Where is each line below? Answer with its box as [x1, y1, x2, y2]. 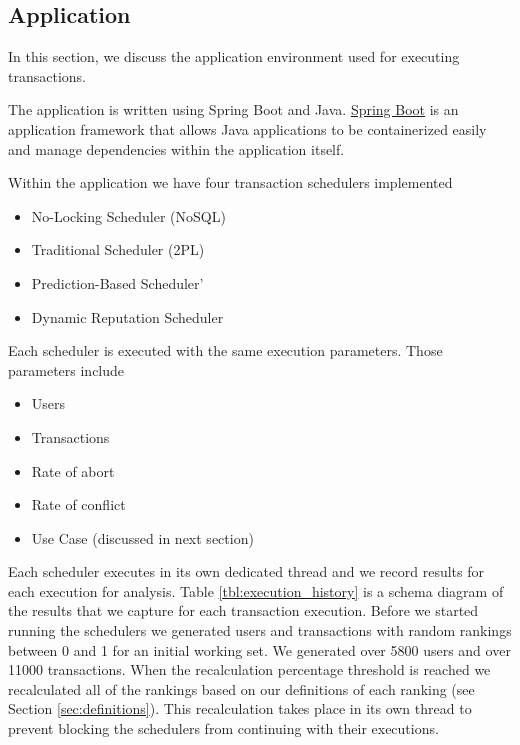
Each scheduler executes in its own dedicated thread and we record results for [8, 561, 484, 582]
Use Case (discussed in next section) [31, 527, 254, 548]
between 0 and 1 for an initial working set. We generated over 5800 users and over [8, 639, 511, 660]
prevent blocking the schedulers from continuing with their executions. [8, 718, 439, 739]
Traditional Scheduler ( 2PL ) [31, 239, 205, 260]
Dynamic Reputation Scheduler [31, 306, 224, 327]
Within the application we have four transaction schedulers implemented [8, 172, 453, 193]
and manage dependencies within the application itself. [8, 138, 345, 159]
